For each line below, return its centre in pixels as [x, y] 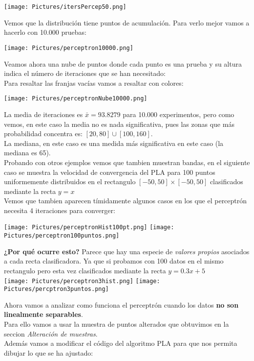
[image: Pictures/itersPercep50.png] [65, 7]
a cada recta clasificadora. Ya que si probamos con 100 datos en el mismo [114, 261]
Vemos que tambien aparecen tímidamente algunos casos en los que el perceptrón [126, 201]
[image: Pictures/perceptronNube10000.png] [76, 99]
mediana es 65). [27, 153]
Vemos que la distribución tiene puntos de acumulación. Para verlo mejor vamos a [127, 22]
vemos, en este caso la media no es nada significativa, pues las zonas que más [119, 124]
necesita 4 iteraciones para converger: [60, 210]
